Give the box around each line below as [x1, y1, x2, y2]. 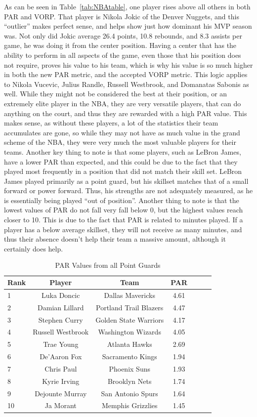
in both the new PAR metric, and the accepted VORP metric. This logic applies [4, 69, 248, 80]
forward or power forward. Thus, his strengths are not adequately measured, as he [4, 185, 253, 196]
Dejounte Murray [35, 388, 87, 398]
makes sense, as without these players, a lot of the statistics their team [4, 118, 218, 128]
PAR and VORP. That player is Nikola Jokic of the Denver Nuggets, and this [4, 11, 239, 21]
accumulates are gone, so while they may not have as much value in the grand [4, 127, 240, 137]
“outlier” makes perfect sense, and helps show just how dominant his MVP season [4, 21, 252, 31]
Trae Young [43, 339, 79, 349]
